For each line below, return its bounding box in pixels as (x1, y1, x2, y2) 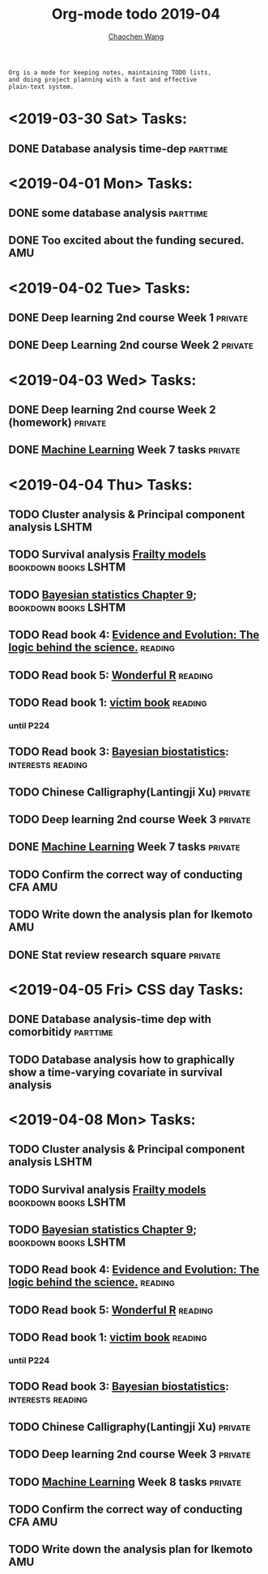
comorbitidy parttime (8, 1025, 113, 1039)
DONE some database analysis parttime (8, 206, 208, 220)
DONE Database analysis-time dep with (8, 1012, 212, 1026)
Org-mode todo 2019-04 (51, 5, 221, 23)
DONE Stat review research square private (8, 948, 221, 961)
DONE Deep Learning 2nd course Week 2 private (8, 338, 253, 352)
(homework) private (8, 416, 107, 430)
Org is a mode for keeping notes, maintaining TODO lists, (8, 68, 212, 77)
